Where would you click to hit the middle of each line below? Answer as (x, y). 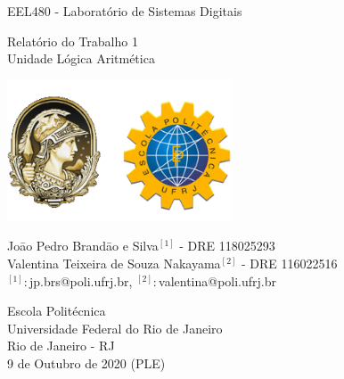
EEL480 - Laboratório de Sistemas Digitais (125, 11)
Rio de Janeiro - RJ (61, 346)
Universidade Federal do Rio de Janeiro (115, 328)
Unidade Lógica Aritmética (81, 58)
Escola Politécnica (57, 311)
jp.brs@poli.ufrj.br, (81, 280)
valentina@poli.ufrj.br (218, 280)
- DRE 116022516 (290, 264)
